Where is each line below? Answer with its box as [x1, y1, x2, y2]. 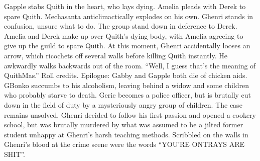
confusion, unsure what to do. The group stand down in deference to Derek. [4, 21, 237, 31]
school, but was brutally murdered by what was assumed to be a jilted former [4, 119, 243, 130]
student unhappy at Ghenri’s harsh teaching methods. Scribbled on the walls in [4, 129, 248, 139]
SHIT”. [4, 148, 25, 159]
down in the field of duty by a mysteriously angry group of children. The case [4, 99, 242, 110]
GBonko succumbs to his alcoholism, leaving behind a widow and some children [4, 79, 249, 90]
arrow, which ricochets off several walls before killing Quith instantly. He [4, 50, 228, 60]
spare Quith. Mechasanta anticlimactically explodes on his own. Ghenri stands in [4, 11, 253, 21]
